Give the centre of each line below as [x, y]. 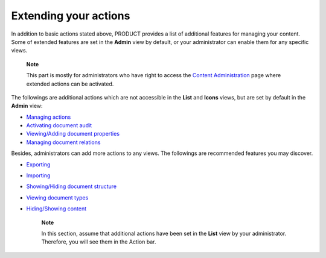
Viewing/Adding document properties [73, 134]
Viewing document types [57, 197]
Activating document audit [59, 125]
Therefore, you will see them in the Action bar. [99, 242]
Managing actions [49, 117]
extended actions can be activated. [70, 84]
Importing [38, 175]
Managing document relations [63, 142]
